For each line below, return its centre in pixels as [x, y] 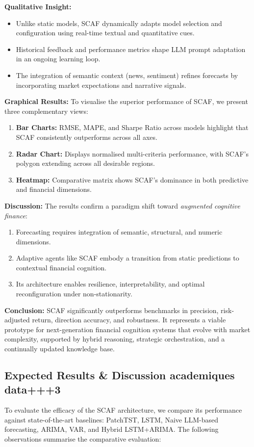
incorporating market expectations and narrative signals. [101, 85]
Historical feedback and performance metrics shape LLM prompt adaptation [131, 49]
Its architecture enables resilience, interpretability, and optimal [110, 284]
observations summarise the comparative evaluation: [83, 439]
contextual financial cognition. [61, 267]
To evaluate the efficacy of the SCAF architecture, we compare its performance [123, 410]
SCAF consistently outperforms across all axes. [87, 137]
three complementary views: [46, 111]
